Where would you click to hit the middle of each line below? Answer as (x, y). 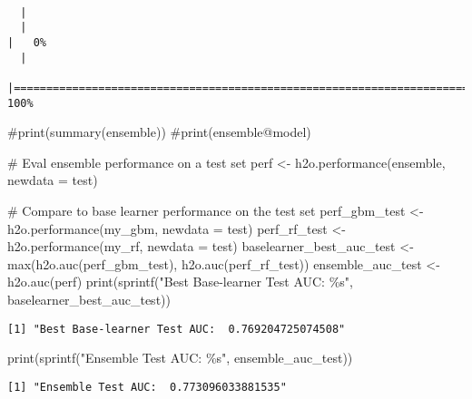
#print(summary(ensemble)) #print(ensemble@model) (159, 132)
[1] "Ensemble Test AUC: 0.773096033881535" (147, 387)
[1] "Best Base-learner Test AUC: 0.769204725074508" (177, 329)
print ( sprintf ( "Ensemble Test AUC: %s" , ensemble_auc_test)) (180, 358)
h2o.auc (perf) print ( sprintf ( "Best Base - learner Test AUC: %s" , (180, 282)
